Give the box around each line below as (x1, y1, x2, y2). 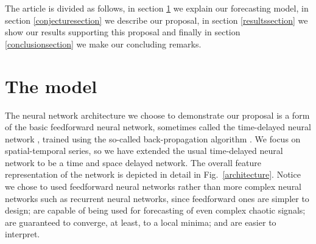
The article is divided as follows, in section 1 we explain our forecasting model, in (5, 2, 309, 14)
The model (5, 73, 97, 98)
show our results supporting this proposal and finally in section (5, 26, 241, 38)
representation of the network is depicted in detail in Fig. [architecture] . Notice (5, 168, 301, 181)
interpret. (5, 228, 40, 240)
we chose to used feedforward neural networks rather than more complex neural (5, 180, 302, 193)
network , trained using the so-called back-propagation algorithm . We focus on (5, 132, 301, 145)
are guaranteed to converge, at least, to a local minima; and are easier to (5, 215, 276, 228)
